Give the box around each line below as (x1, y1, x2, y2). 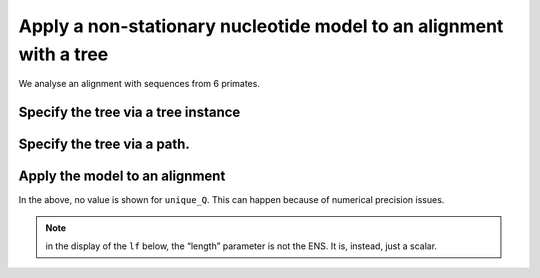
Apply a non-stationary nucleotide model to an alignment (18, 15, 504, 37)
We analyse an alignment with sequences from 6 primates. (18, 78, 260, 90)
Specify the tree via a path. (18, 136, 190, 153)
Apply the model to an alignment (18, 168, 226, 185)
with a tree (18, 43, 109, 65)
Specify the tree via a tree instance (18, 104, 241, 121)
